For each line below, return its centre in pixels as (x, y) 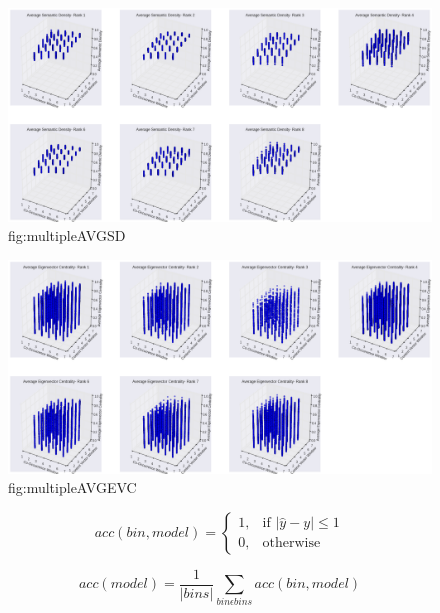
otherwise (291, 543)
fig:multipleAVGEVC (72, 487)
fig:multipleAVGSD (67, 235)
